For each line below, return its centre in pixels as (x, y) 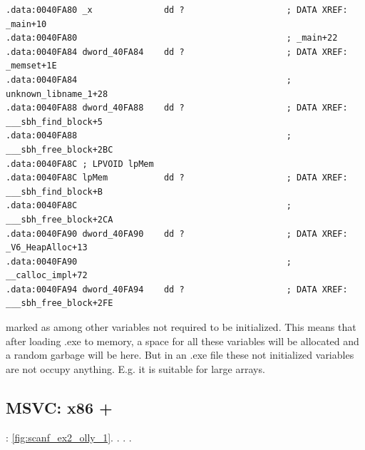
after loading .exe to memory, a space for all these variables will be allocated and (182, 341)
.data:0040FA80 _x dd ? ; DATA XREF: (177, 10)
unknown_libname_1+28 (57, 94)
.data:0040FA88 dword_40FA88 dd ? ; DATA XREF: (177, 108)
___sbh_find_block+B (55, 191)
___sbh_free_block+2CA (60, 219)
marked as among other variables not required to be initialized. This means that (181, 327)
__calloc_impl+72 (47, 276)
